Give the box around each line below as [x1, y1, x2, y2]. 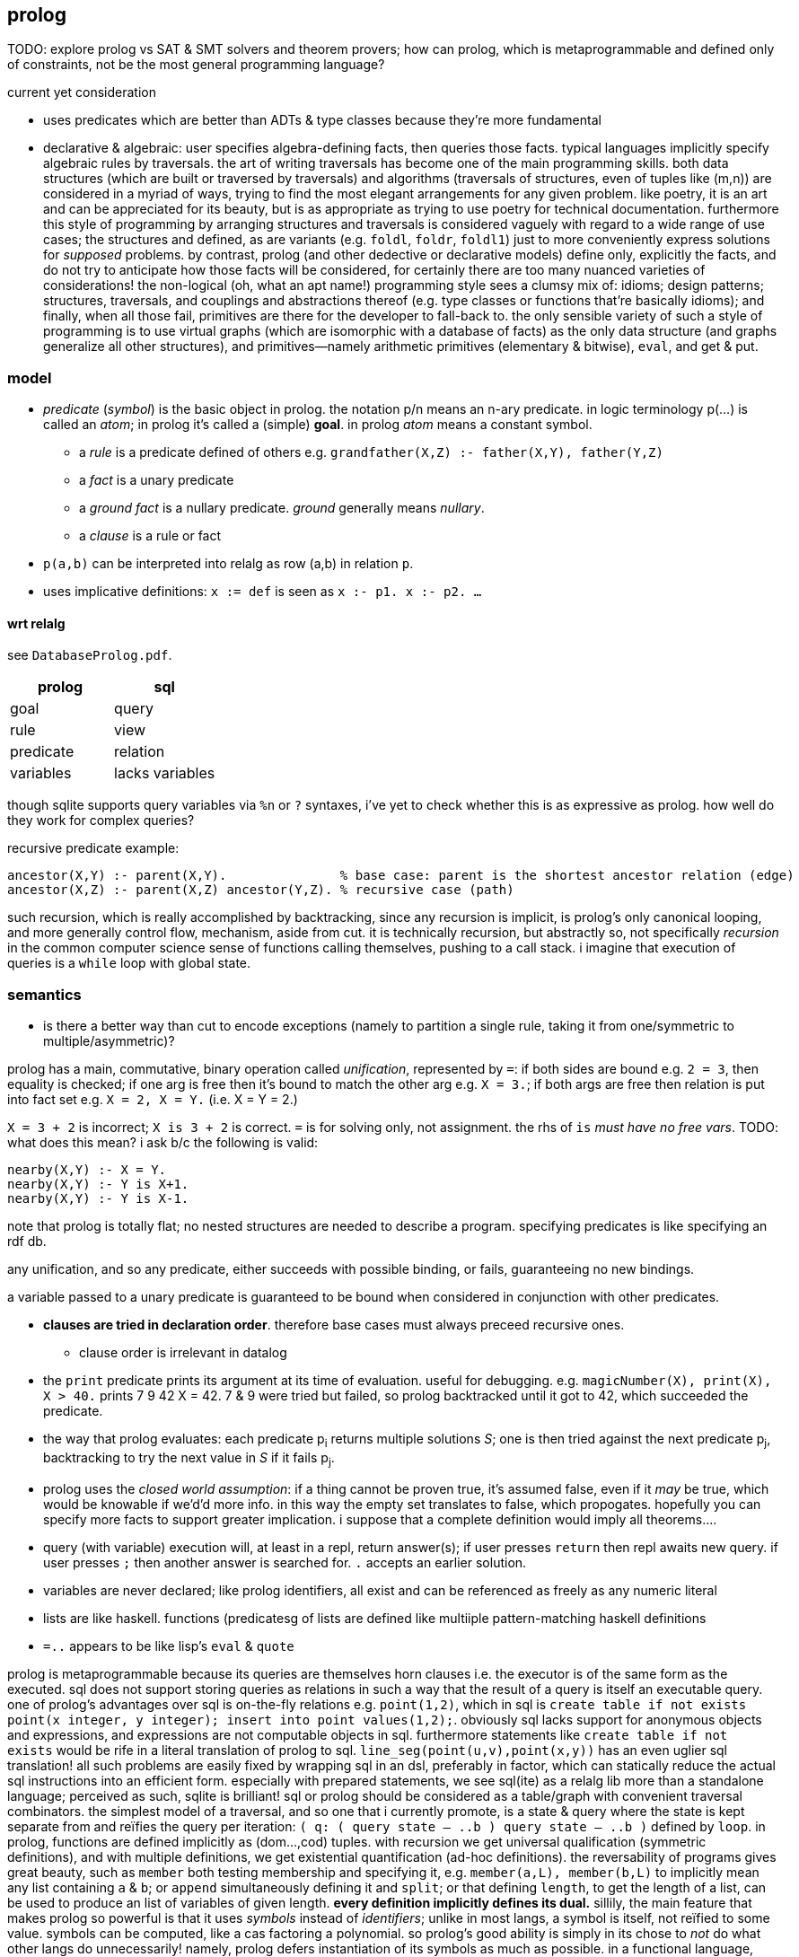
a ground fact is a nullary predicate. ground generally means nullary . [79, 500, 485, 516]
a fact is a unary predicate [79, 472, 234, 488]
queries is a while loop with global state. [7, 955, 251, 971]
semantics [7, 985, 82, 1004]
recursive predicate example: [7, 840, 180, 856]
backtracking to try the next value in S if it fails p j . [43, 1449, 335, 1469]
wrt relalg [7, 615, 66, 631]
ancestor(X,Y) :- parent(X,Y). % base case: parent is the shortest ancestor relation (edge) [7, 868, 795, 883]
